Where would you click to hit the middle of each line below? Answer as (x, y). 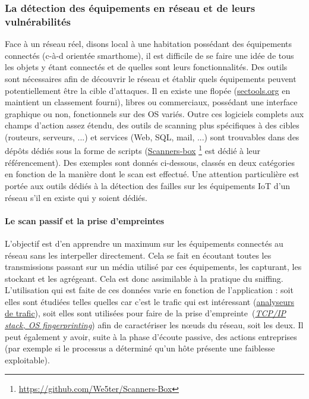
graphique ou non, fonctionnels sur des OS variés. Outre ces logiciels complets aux (154, 113)
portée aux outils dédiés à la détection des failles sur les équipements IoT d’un (148, 185)
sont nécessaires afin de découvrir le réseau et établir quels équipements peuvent (151, 78)
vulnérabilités (38, 21)
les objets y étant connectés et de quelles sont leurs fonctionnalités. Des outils (146, 67)
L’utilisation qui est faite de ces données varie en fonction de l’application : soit (149, 290)
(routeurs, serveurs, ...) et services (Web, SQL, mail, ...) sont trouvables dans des (152, 136)
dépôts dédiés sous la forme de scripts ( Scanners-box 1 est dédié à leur (133, 150)
